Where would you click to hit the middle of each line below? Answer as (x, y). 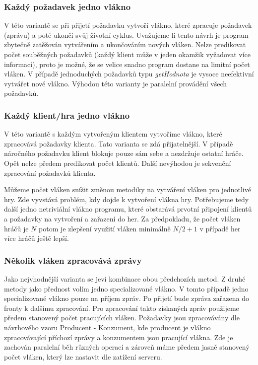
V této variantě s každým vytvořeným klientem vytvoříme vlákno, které (113, 134)
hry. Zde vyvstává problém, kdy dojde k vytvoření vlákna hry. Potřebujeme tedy (127, 199)
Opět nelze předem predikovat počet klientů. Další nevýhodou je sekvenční (118, 163)
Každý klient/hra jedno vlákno (67, 115)
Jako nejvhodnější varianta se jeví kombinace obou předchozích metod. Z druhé (125, 278)
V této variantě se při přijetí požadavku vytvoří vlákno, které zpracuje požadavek (128, 25)
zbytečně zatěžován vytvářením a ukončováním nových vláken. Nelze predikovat (125, 44)
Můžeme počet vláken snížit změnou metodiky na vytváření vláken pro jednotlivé (128, 189)
